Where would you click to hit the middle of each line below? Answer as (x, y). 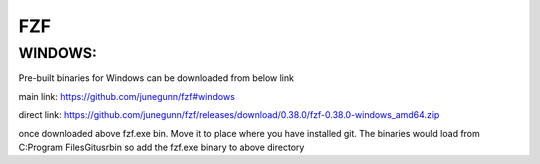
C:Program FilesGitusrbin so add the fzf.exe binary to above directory (161, 147)
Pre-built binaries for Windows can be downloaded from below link (156, 78)
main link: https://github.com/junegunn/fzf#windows (126, 96)
